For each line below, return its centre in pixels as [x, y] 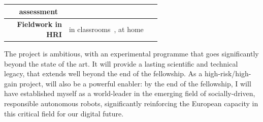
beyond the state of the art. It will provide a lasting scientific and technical [121, 63]
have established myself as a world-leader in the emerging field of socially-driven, [130, 93]
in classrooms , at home [106, 29]
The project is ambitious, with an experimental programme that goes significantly [131, 54]
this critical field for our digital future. [64, 113]
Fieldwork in [39, 24]
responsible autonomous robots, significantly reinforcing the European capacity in [131, 103]
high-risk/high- [228, 73]
